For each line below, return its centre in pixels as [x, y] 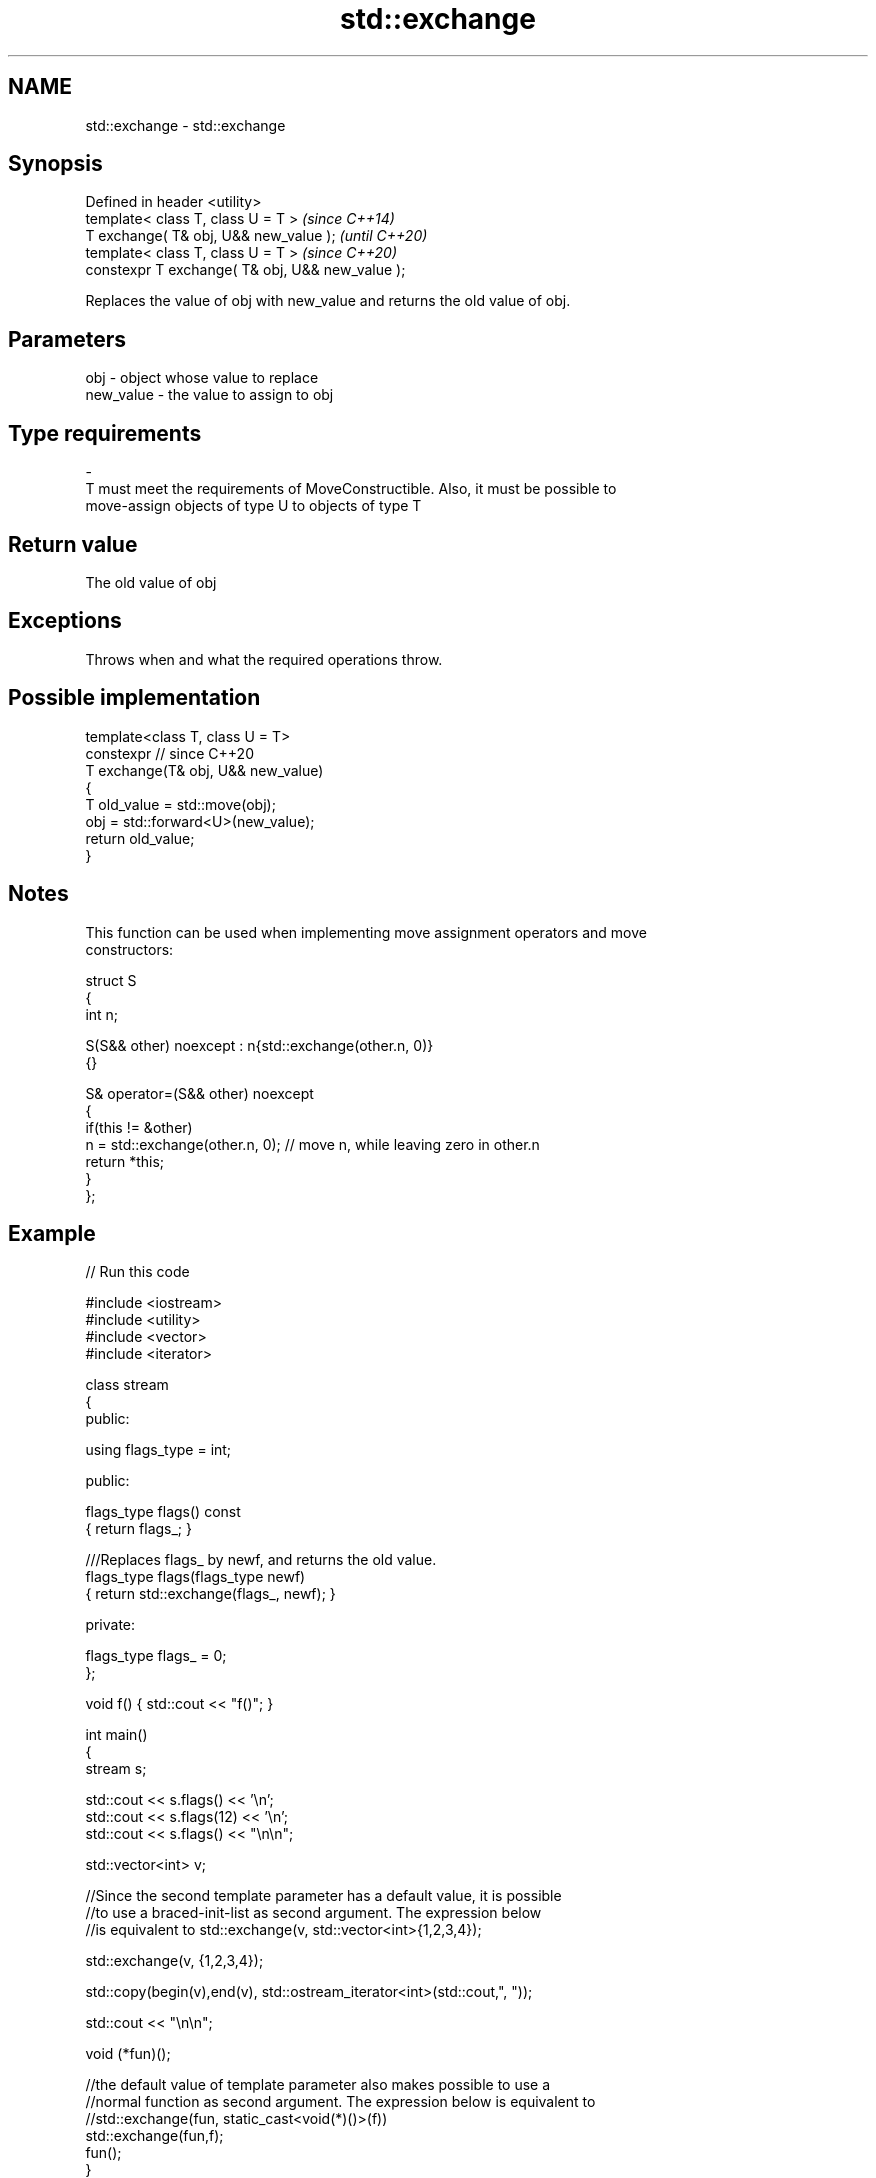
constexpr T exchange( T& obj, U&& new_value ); [245, 270]
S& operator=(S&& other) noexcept [199, 1093]
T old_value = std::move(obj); [180, 804]
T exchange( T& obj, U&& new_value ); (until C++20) [256, 236]
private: [110, 1625]
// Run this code [137, 1272]
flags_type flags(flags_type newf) [195, 1577]
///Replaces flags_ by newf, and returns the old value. [261, 1560]
